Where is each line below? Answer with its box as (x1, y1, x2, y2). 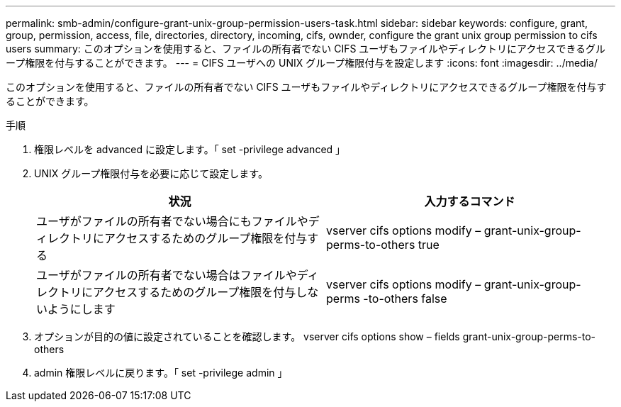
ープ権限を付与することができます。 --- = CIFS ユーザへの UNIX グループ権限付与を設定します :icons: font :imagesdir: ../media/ (6, 57, 598, 69)
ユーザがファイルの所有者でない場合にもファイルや (36, 214, 308, 228)
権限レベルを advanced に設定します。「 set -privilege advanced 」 (34, 143, 346, 155)
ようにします (47, 302, 116, 316)
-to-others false (363, 291, 447, 306)
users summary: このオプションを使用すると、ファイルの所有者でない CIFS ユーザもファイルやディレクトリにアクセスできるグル (6, 43, 606, 55)
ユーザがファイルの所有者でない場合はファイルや (36, 268, 297, 282)
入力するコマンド (424, 194, 515, 208)
